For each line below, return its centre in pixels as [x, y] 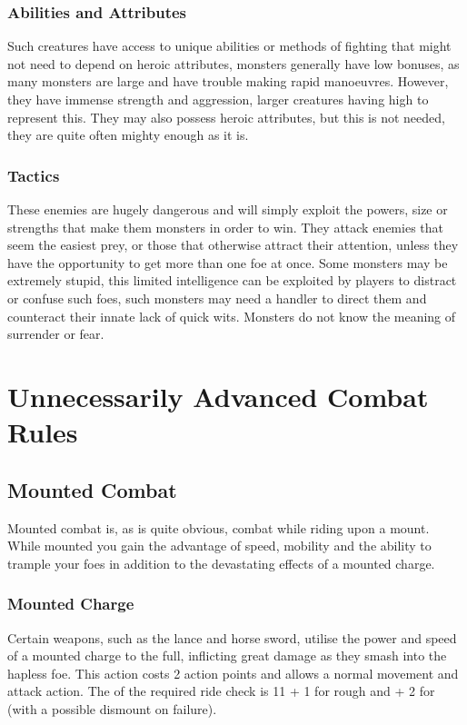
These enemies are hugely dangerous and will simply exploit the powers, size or [228, 209]
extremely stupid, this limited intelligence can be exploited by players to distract [232, 280]
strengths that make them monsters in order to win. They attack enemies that [225, 227]
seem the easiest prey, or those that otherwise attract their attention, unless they [233, 245]
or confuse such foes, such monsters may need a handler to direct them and [217, 298]
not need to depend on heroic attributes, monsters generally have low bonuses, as [233, 63]
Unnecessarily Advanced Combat [218, 396]
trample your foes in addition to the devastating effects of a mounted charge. [221, 563]
